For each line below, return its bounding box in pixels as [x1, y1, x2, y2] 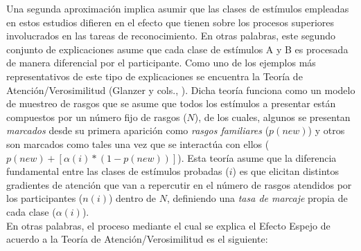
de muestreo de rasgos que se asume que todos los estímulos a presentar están [6, 96, 336, 111]
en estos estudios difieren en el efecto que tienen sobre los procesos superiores [6, 15, 335, 29]
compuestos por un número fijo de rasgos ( [6, 109, 187, 124]
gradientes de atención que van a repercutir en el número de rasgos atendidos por [6, 177, 352, 192]
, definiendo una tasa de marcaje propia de [166, 191, 348, 205]
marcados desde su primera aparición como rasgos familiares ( [6, 123, 270, 138]
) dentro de [108, 191, 157, 205]
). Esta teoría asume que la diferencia [177, 150, 337, 165]
